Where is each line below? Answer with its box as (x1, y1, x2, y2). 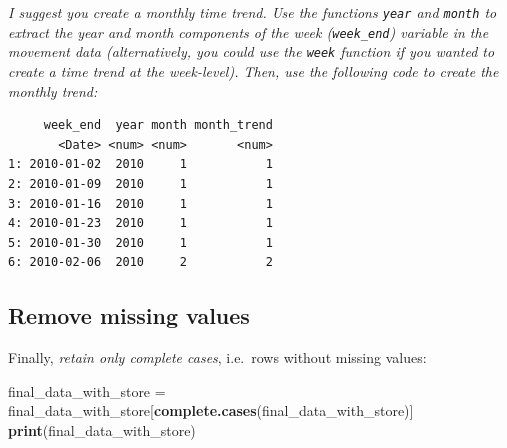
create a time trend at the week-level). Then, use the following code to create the (8, 60, 499, 81)
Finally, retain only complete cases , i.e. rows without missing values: (8, 347, 427, 368)
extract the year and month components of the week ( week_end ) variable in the (8, 21, 489, 42)
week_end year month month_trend (43, 118, 273, 133)
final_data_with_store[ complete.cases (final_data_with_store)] (8, 400, 414, 421)
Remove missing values (8, 300, 250, 331)
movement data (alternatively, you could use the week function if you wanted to (8, 41, 495, 62)
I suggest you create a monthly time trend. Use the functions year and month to (8, 2, 497, 22)
